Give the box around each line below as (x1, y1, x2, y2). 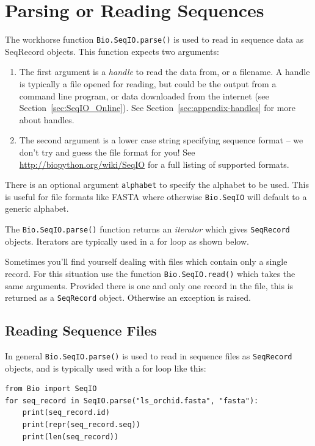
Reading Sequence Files (5, 321, 157, 340)
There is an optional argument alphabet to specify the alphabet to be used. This (5, 178, 309, 191)
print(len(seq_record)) (22, 432, 119, 441)
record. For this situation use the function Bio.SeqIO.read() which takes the (5, 267, 295, 279)
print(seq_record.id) (22, 408, 110, 417)
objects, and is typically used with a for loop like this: (5, 361, 206, 374)
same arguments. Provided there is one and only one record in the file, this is (5, 279, 294, 292)
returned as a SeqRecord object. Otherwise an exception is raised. (5, 291, 251, 304)
